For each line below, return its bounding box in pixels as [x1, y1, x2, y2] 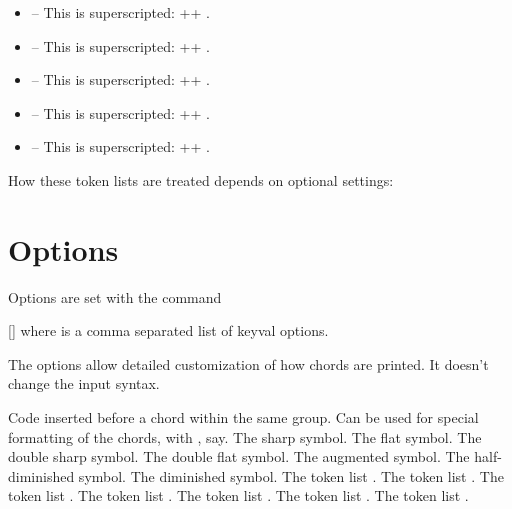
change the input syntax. [8, 373, 160, 394]
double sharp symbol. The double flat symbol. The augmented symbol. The [8, 446, 470, 467]
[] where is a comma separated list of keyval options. [8, 320, 329, 341]
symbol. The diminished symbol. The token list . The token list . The [78, 465, 504, 486]
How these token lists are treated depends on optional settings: [8, 169, 394, 190]
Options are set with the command [8, 286, 222, 307]
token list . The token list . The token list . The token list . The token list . [8, 485, 469, 506]
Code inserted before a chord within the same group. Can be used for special [8, 407, 479, 428]
